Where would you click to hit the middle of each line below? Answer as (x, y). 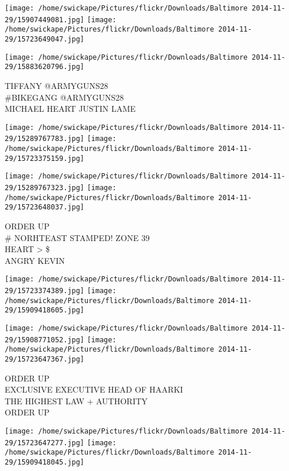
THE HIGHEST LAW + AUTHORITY (76, 400)
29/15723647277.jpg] (45, 443)
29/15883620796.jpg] (45, 67)
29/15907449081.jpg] (45, 20)
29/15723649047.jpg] (45, 39)
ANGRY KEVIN (35, 260)
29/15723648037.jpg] (45, 207)
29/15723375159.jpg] (45, 158)
